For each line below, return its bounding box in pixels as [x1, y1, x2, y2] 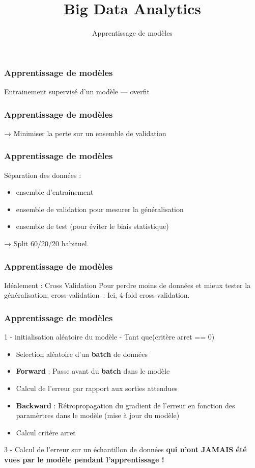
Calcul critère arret [16, 427, 76, 437]
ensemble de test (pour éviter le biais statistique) [16, 221, 169, 231]
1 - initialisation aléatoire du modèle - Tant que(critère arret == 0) [4, 331, 215, 342]
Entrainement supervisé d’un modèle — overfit [4, 86, 150, 97]
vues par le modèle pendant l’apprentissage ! [4, 454, 164, 464]
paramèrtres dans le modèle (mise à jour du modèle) [16, 410, 180, 421]
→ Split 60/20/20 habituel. [4, 238, 89, 249]
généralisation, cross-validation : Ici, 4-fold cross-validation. [4, 290, 190, 300]
